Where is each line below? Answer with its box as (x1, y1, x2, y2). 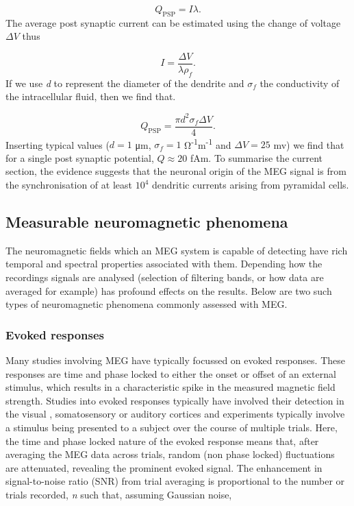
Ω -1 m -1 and (184, 135, 231, 152)
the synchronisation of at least (5, 178, 132, 192)
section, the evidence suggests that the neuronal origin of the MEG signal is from (5, 164, 346, 178)
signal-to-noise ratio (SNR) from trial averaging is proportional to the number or (5, 474, 345, 488)
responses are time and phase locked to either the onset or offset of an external (5, 366, 336, 381)
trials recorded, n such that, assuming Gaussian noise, (5, 487, 232, 501)
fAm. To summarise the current (190, 150, 323, 165)
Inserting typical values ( (5, 137, 110, 152)
